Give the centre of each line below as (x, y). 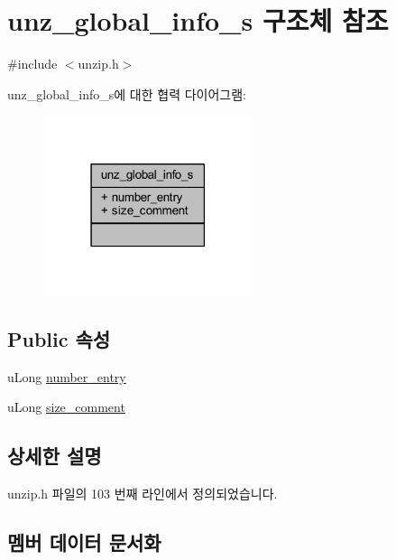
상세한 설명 (55, 456)
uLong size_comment (66, 407)
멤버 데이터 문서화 (84, 542)
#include (32, 64)
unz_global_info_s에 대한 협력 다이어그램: (127, 93)
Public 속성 (59, 339)
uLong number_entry (67, 376)
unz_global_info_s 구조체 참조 (198, 20)
